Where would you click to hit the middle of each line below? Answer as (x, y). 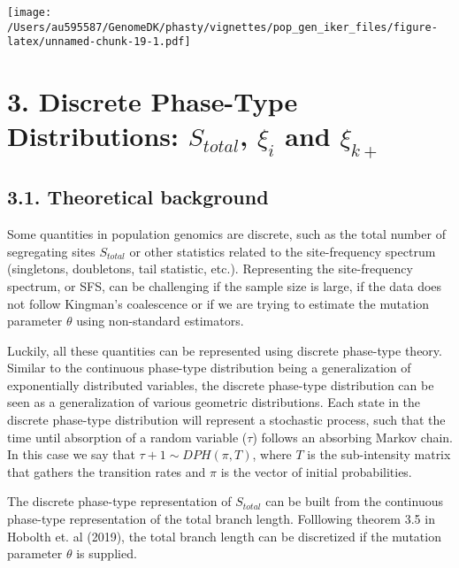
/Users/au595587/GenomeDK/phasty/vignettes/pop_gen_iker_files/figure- (222, 27)
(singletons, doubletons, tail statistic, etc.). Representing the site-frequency (210, 269)
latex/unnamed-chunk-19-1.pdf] (99, 42)
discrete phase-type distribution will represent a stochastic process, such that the (226, 420)
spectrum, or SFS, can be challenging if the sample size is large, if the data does (225, 285)
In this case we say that (71, 454)
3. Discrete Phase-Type (153, 101)
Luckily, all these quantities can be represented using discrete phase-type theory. (225, 350)
